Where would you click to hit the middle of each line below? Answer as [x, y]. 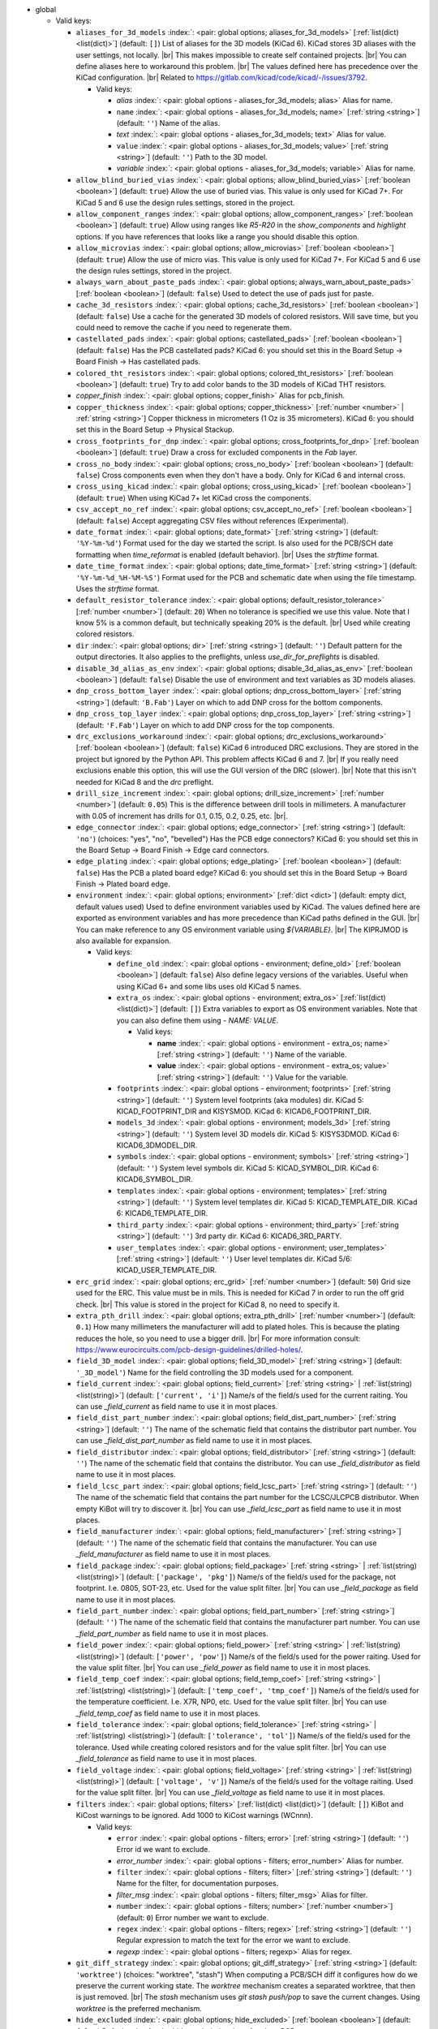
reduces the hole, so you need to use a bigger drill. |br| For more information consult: [218, 1338]
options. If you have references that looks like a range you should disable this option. [218, 236]
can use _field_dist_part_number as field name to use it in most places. [194, 1441]
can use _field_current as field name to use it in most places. [177, 1407]
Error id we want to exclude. [163, 1850]
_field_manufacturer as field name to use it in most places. [174, 1554]
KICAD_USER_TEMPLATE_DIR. [167, 1270]
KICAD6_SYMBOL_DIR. [155, 1179]
